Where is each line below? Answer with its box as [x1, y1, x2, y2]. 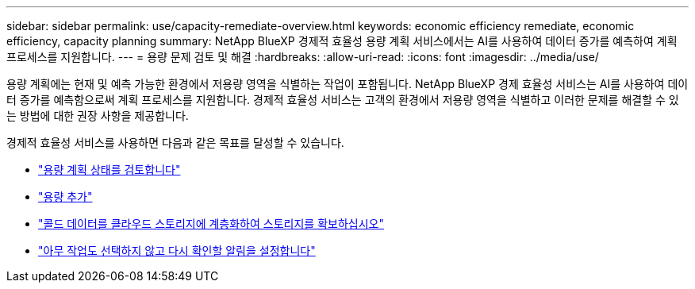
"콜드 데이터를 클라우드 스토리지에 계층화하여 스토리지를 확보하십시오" [38, 217, 384, 230]
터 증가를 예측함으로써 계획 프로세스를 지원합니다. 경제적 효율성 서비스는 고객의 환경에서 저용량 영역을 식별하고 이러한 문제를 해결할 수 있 [6, 93, 679, 106]
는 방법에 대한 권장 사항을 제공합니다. [6, 109, 189, 122]
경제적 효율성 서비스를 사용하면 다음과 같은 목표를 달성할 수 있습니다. [6, 136, 344, 149]
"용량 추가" [38, 190, 93, 203]
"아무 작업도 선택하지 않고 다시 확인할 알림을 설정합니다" [38, 244, 316, 257]
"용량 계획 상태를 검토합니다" [38, 163, 181, 176]
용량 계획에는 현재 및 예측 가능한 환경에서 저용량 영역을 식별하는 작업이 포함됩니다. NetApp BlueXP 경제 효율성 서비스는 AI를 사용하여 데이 [6, 77, 689, 91]
